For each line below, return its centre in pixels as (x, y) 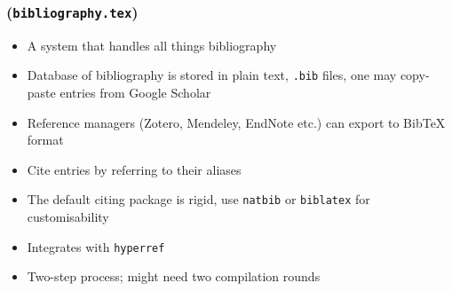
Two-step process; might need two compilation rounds (174, 276)
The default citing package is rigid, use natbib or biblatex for (198, 199)
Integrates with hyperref (96, 246)
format (45, 140)
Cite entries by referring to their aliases (134, 169)
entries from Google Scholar (135, 92)
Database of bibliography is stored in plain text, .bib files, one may (212, 75)
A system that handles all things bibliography (152, 45)
